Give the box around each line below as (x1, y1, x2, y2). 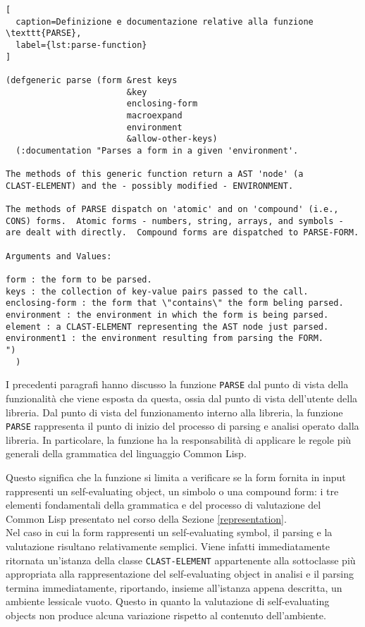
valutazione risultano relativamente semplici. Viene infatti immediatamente (6, 539, 330, 553)
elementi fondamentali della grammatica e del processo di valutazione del (6, 497, 321, 512)
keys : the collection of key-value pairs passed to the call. (6, 286, 309, 297)
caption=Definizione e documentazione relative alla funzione (16, 16, 314, 27)
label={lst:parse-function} (16, 39, 147, 50)
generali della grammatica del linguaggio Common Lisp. (6, 446, 247, 461)
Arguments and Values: (6, 251, 112, 261)
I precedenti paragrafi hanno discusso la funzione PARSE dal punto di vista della (6, 377, 349, 392)
